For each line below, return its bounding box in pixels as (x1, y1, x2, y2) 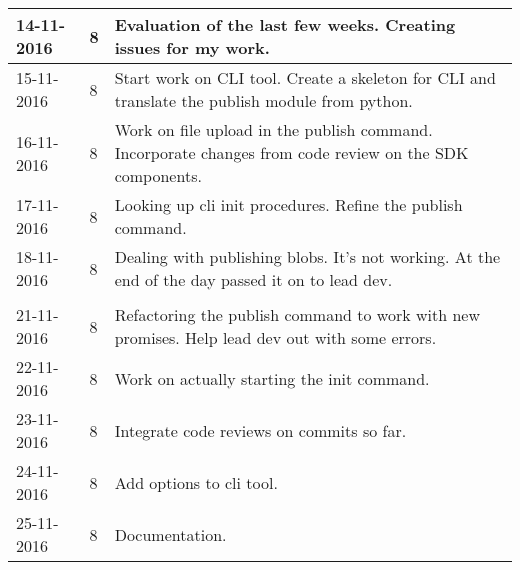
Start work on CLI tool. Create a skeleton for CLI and (114, 66, 496, 89)
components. (114, 164, 202, 187)
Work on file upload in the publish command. (114, 118, 433, 141)
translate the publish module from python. (114, 89, 413, 112)
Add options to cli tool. (114, 470, 278, 494)
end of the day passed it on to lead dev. (114, 268, 393, 291)
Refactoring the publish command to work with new (114, 303, 480, 326)
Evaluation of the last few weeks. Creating (114, 13, 456, 36)
